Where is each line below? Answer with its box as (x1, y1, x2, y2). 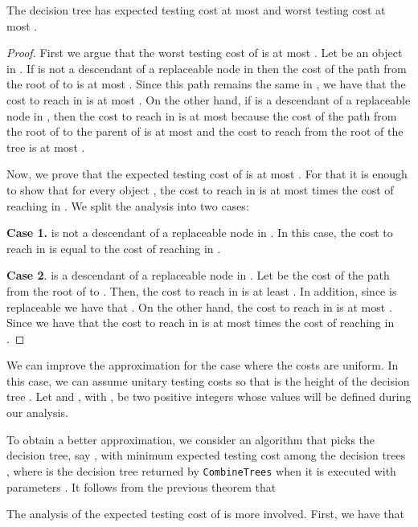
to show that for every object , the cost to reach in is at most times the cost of (6, 181, 394, 198)
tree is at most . (6, 138, 85, 155)
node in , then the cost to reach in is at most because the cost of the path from (6, 107, 397, 124)
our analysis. (6, 404, 68, 421)
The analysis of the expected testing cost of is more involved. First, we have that (6, 505, 404, 522)
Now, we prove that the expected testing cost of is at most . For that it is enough (6, 165, 408, 182)
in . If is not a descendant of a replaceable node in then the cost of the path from (6, 59, 407, 76)
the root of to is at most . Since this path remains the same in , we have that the (6, 76, 406, 92)
